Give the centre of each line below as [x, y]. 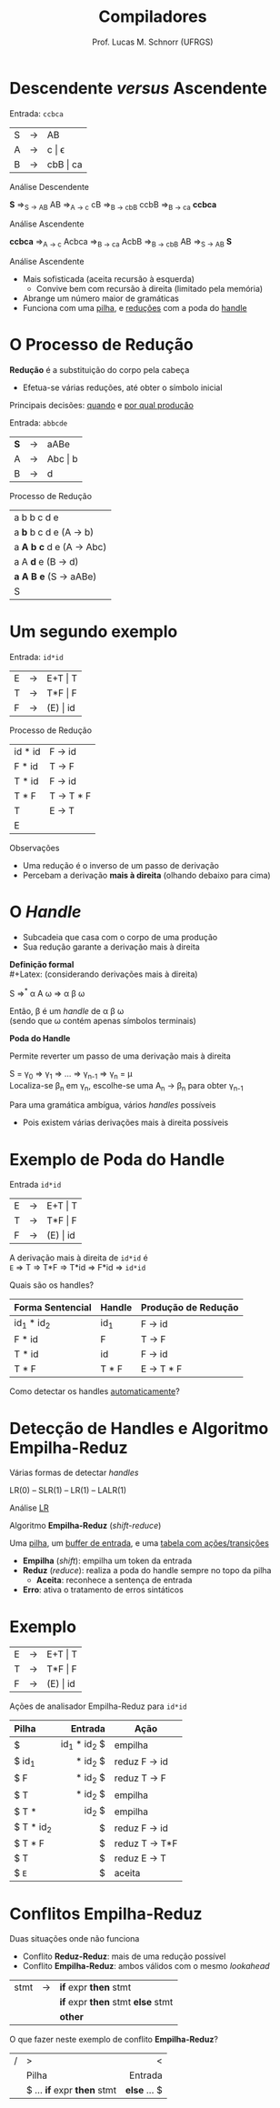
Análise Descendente [49, 186]
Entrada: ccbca [36, 113]
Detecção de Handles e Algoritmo [139, 1428]
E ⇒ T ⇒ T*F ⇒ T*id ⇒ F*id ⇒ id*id [78, 1268]
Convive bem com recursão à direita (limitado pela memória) [150, 289]
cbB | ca [65, 164]
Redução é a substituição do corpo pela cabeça [100, 370]
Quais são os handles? [51, 1285]
